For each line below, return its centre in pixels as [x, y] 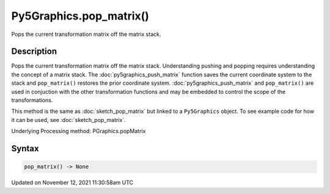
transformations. [32, 100]
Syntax [25, 149]
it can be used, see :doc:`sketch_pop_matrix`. [68, 120]
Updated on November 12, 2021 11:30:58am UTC [72, 182]
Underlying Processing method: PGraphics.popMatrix [79, 131]
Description [34, 52]
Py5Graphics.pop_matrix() [80, 16]
